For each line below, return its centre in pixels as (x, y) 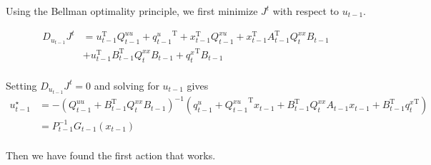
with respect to (306, 11)
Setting (21, 85)
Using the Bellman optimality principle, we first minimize (132, 11)
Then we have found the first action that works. (111, 155)
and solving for (127, 85)
